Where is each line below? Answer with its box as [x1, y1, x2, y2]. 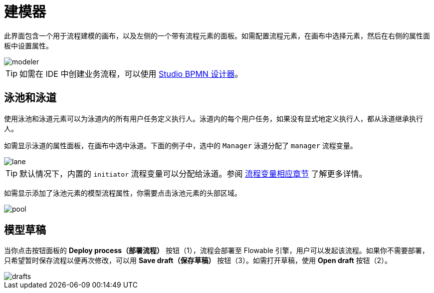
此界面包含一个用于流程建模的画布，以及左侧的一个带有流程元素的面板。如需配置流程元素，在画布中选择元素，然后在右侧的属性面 [4, 31, 430, 40]
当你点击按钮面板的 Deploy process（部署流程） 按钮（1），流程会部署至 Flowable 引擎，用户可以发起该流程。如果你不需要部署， [4, 246, 429, 255]
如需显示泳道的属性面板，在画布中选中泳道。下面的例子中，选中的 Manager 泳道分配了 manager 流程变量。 [4, 141, 357, 150]
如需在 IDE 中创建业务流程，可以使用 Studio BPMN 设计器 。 [19, 68, 243, 79]
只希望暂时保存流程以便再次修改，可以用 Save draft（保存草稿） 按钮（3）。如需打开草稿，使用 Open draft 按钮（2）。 [4, 256, 392, 265]
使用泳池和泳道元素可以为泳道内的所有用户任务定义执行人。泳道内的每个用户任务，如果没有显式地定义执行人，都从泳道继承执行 [4, 114, 423, 123]
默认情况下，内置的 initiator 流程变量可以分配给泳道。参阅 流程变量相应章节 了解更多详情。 [19, 168, 367, 179]
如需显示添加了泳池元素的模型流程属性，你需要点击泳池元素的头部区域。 [4, 188, 241, 197]
